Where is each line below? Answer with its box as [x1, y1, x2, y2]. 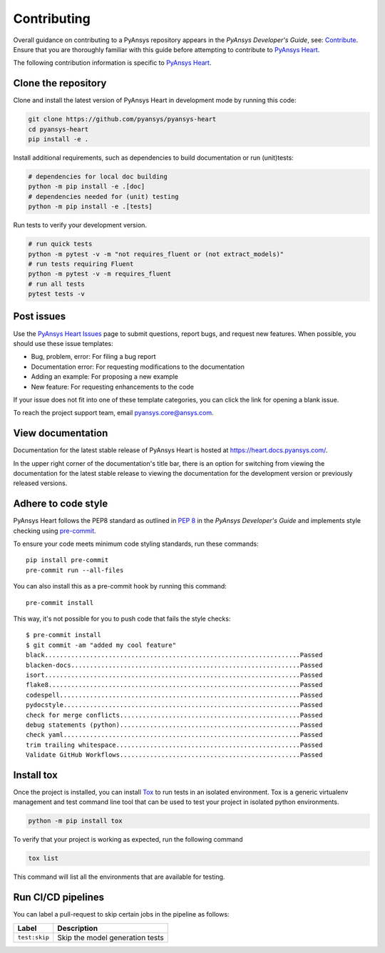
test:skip [17, 934, 50, 942]
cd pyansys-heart [28, 125, 89, 133]
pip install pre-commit [26, 556, 109, 564]
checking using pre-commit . [13, 526, 96, 535]
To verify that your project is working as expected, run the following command [13, 835, 243, 844]
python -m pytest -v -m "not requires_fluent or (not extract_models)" [28, 250, 284, 258]
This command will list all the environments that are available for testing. [13, 872, 225, 881]
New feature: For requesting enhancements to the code [31, 382, 194, 391]
